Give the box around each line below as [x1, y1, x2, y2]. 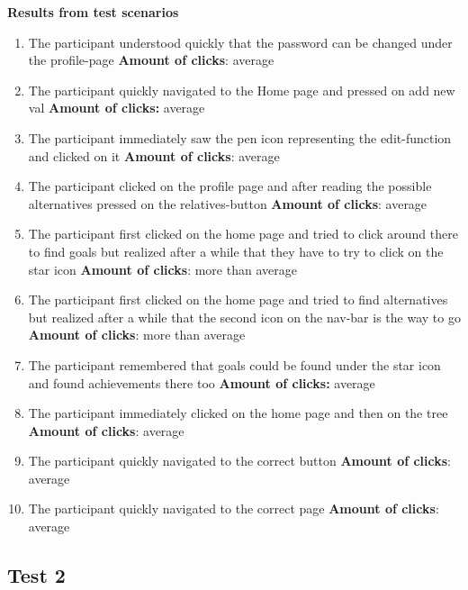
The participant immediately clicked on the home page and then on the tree [28, 404, 448, 422]
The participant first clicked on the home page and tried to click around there [28, 224, 458, 243]
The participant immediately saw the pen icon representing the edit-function [28, 128, 452, 147]
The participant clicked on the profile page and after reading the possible [28, 177, 432, 195]
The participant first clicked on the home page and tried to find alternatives [28, 290, 448, 309]
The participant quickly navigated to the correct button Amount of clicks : [28, 451, 452, 470]
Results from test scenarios [7, 3, 179, 21]
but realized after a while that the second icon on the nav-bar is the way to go [28, 307, 461, 326]
